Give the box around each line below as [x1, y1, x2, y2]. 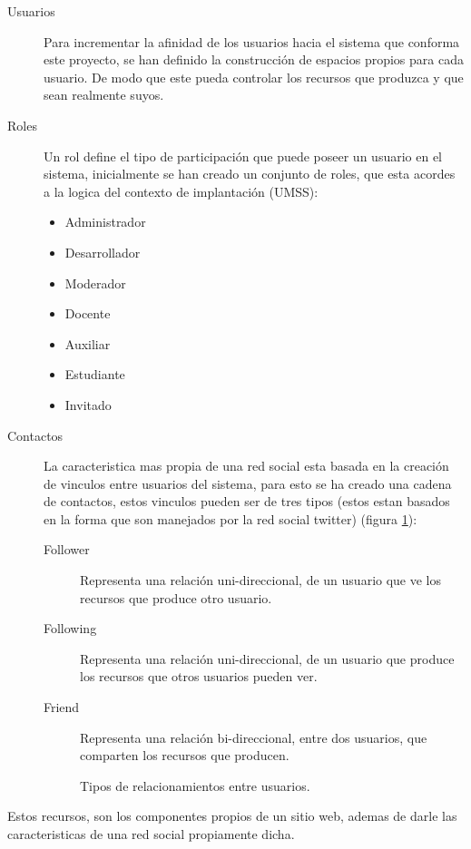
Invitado [64, 395, 112, 414]
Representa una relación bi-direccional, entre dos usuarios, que [80, 727, 427, 747]
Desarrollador [64, 242, 141, 261]
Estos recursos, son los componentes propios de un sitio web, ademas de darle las [7, 806, 457, 825]
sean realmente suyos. [44, 85, 164, 104]
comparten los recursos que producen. [80, 746, 289, 765]
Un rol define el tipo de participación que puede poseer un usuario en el [44, 146, 442, 165]
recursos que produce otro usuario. [80, 588, 272, 607]
